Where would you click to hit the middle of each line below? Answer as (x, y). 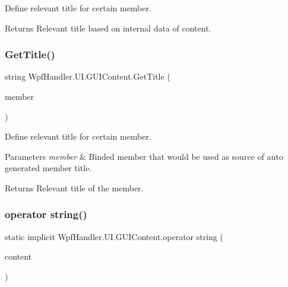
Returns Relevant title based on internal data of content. (108, 28)
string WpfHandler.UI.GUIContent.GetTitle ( (88, 76)
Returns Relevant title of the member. (74, 187)
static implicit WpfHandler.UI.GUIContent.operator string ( (114, 236)
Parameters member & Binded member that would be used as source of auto (144, 156)
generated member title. (48, 168)
